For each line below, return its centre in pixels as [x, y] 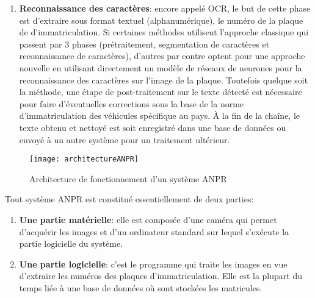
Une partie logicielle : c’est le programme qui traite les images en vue [153, 264]
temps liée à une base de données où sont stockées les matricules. [141, 287]
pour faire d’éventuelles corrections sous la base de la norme [132, 103]
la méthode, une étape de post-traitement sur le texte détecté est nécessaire [161, 92]
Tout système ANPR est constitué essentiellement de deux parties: [129, 199]
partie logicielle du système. [71, 243]
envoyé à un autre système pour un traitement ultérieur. [125, 139]
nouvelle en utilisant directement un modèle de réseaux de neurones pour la [161, 67]
